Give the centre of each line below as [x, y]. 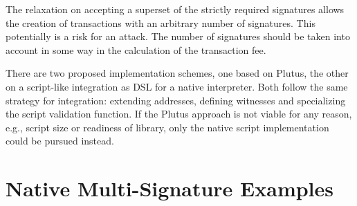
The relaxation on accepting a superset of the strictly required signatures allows [175, 9]
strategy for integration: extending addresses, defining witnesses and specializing [176, 100]
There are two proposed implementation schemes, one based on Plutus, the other [177, 73]
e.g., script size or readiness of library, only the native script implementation [167, 127]
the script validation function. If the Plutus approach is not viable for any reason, [179, 114]
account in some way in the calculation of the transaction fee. [136, 49]
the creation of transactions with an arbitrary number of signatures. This [161, 22]
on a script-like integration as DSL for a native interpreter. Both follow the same [177, 86]
